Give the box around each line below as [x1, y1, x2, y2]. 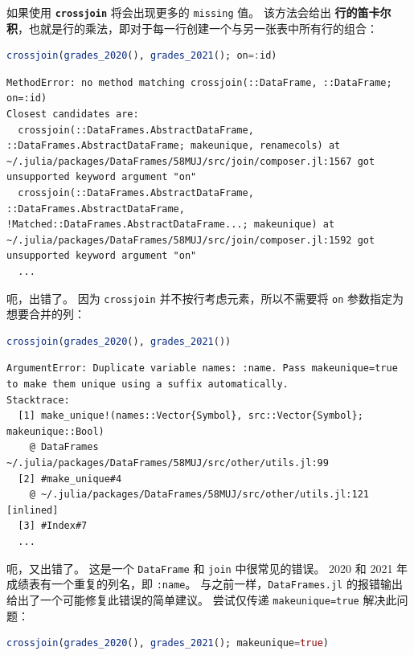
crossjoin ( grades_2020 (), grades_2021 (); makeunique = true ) [6, 637, 329, 649]
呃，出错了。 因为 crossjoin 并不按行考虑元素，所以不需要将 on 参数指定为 [6, 289, 404, 306]
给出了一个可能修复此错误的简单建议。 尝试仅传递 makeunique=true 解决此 [6, 591, 397, 608]
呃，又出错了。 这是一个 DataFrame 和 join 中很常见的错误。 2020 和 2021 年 [6, 559, 408, 576]
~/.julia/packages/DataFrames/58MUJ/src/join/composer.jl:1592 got [6, 234, 375, 246]
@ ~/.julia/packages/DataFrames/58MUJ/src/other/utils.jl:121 [29, 489, 370, 501]
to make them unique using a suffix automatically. [6, 379, 289, 390]
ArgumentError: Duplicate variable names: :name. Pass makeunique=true [6, 362, 398, 375]
